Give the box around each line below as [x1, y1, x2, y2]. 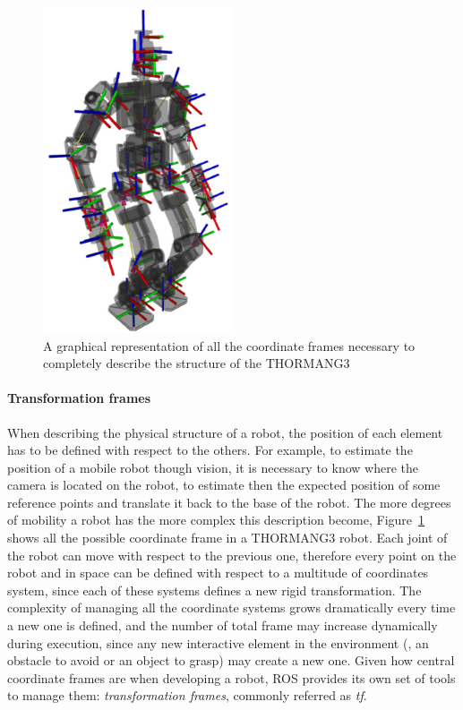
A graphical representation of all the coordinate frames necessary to [43, 336, 416, 355]
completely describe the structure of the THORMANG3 [43, 354, 350, 372]
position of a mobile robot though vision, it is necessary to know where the [7, 458, 419, 476]
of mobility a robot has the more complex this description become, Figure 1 [7, 510, 425, 529]
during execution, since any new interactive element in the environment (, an [7, 633, 429, 652]
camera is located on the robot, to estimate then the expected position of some [7, 475, 441, 494]
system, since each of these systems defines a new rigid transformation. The [7, 580, 422, 599]
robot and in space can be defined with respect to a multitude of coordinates [7, 563, 429, 582]
